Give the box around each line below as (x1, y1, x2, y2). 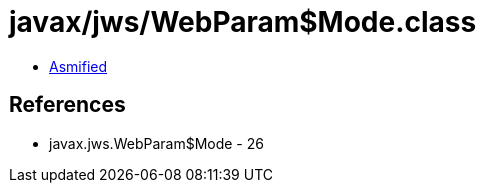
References (9, 92, 126, 118)
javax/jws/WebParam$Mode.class (9, 5, 477, 39)
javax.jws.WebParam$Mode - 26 (49, 134, 264, 152)
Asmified (49, 57, 108, 75)
